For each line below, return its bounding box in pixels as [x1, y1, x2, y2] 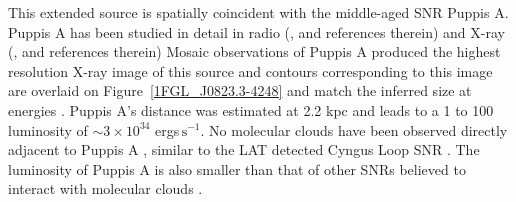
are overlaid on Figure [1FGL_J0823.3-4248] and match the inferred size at [8, 80, 472, 101]
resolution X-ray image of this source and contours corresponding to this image [8, 60, 493, 81]
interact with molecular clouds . [8, 178, 203, 199]
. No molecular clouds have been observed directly [200, 119, 508, 140]
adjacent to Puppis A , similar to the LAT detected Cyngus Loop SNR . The [8, 139, 480, 160]
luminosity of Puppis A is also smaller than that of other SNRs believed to [8, 158, 466, 179]
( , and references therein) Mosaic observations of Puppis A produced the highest [8, 41, 501, 62]
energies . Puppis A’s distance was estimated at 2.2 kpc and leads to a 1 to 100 [8, 99, 494, 120]
